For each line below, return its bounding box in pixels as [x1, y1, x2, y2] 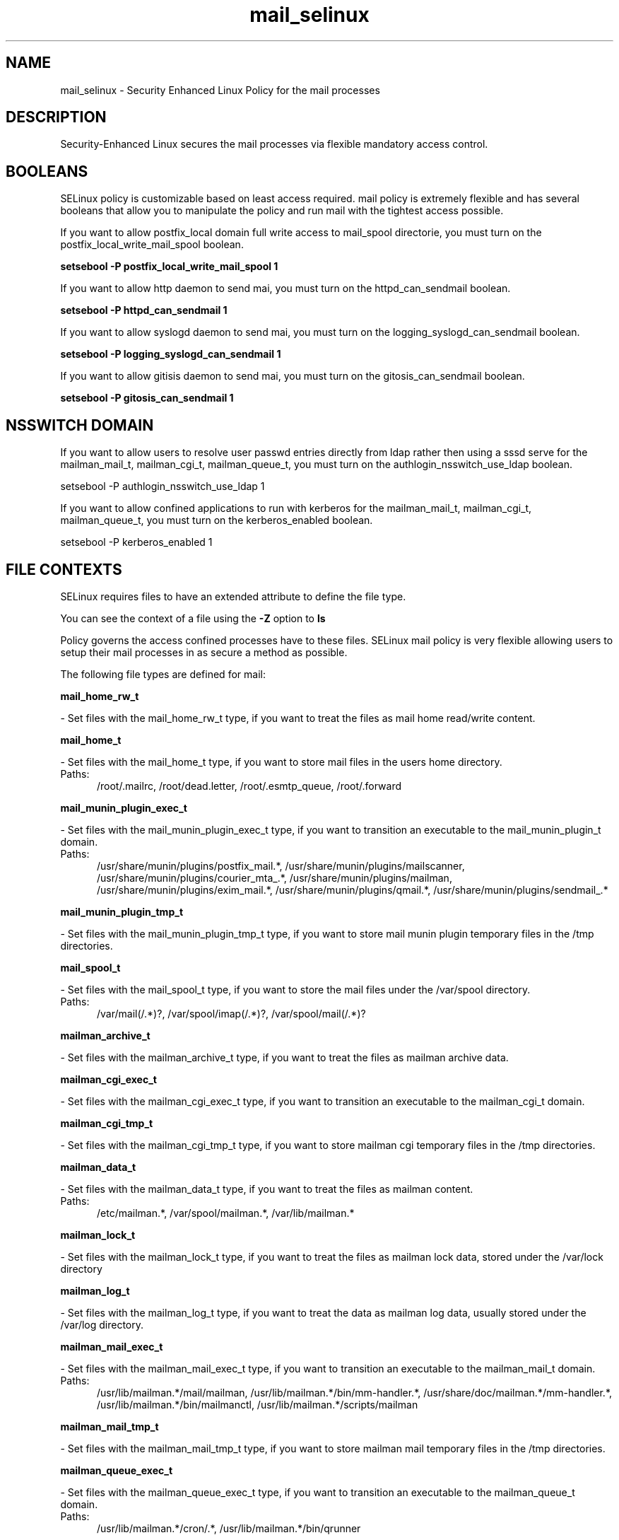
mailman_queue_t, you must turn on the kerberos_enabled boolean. [60, 514, 373, 527]
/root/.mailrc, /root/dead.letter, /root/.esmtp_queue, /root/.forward [97, 779, 402, 792]
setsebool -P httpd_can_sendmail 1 [60, 304, 228, 317]
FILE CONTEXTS [6, 560, 122, 578]
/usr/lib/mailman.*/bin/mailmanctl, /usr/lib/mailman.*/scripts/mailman [97, 1398, 418, 1411]
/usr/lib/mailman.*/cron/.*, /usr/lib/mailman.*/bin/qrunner [97, 1522, 361, 1534]
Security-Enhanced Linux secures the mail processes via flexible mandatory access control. [60, 138, 488, 151]
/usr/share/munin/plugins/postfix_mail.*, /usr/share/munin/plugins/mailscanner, [97, 859, 465, 872]
